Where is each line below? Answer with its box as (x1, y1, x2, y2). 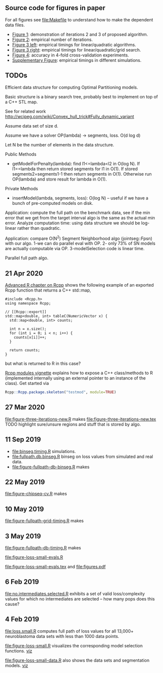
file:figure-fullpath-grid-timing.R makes (5, 518, 84, 524)
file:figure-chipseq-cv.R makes (5, 491, 67, 497)
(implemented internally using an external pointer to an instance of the (5, 375, 146, 381)
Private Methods (5, 185, 38, 191)
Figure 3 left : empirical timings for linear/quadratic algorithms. (12, 41, 136, 48)
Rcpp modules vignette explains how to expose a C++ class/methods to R (5, 370, 153, 376)
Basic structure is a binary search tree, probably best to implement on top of (5, 93, 158, 99)
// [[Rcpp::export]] (5, 309, 47, 314)
